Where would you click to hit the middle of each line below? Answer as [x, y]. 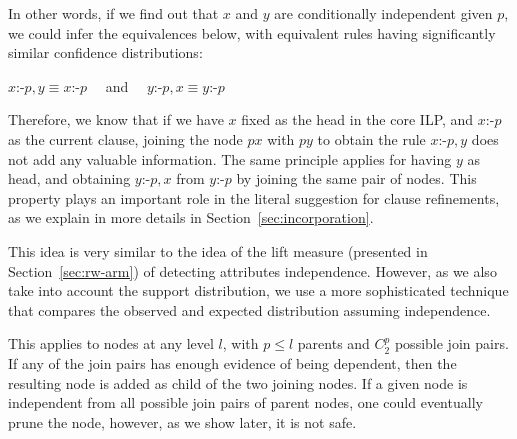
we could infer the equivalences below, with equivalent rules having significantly [252, 32]
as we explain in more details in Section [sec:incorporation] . [191, 217]
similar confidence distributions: [105, 52]
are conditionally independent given [383, 13]
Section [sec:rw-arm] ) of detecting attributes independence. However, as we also [252, 270]
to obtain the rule [371, 138]
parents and [333, 343]
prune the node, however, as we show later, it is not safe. [182, 421]
